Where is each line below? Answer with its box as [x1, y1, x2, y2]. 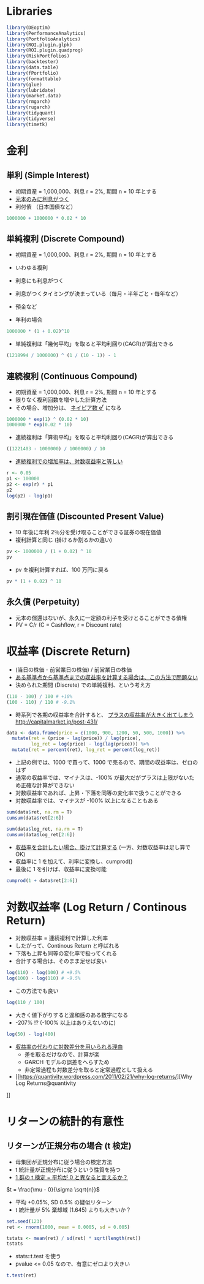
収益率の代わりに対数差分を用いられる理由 [15, 1043, 123, 1050]
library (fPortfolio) [6, 70, 59, 76]
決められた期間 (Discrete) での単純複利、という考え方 [15, 681, 151, 689]
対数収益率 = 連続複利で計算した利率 [15, 934, 108, 942]
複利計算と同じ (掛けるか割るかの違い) [15, 536, 112, 543]
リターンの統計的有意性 [6, 1115, 124, 1128]
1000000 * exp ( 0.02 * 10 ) [6, 421, 72, 428]
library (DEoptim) [6, 25, 51, 31]
